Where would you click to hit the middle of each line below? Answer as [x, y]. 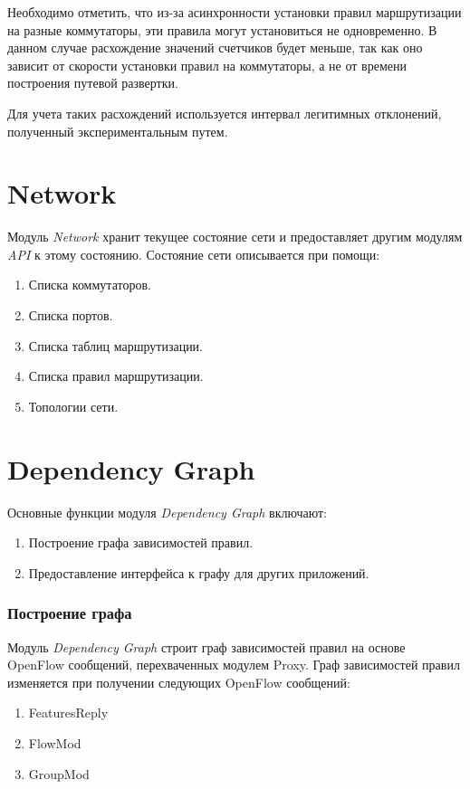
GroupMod [59, 773]
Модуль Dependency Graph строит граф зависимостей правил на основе [206, 646]
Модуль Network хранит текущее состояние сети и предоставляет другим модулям [235, 237]
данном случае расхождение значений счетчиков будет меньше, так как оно [215, 48]
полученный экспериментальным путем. [118, 131]
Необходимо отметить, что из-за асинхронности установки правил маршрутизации [235, 12]
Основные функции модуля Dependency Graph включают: [167, 512]
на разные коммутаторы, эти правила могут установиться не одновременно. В [222, 29]
